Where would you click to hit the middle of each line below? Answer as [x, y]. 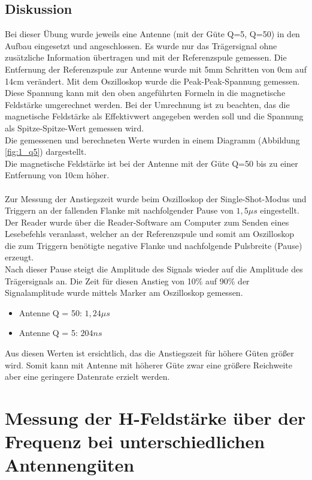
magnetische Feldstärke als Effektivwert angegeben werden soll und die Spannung [154, 116]
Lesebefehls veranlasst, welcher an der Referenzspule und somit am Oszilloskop [149, 234]
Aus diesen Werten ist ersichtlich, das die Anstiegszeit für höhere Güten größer [149, 353]
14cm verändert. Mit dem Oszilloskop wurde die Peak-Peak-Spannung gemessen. [152, 81]
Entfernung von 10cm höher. [57, 175]
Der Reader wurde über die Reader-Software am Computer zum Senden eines [147, 222]
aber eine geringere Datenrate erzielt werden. [87, 376]
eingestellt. [280, 210]
